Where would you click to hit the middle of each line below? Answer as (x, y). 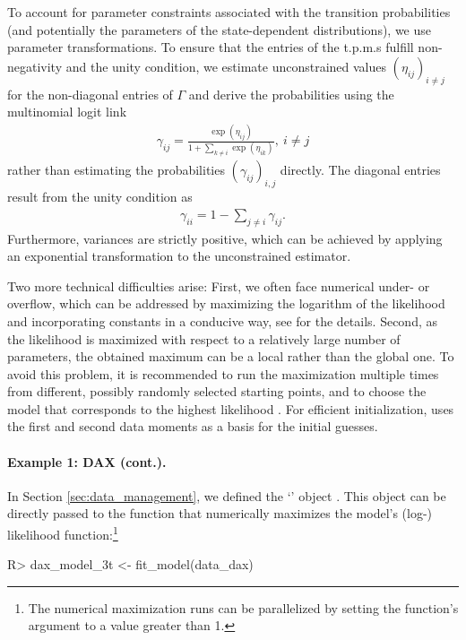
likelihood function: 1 (63, 533)
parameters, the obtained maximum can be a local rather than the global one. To (231, 356)
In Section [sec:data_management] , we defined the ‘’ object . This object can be (227, 495)
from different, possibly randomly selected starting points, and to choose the (217, 391)
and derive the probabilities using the (291, 94)
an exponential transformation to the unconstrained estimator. (179, 256)
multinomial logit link (67, 112)
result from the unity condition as (100, 197)
